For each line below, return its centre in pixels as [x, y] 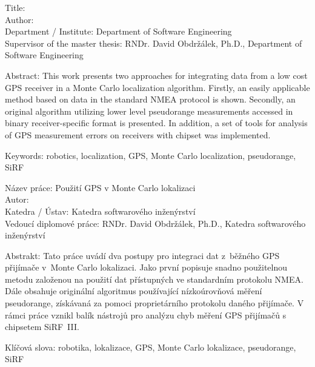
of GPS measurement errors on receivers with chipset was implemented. [138, 134]
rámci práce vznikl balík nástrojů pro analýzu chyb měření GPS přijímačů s [146, 315]
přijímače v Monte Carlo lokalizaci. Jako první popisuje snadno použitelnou [146, 267]
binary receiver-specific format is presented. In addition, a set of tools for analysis [156, 123]
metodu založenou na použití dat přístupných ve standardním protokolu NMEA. [154, 279]
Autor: [17, 199]
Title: [15, 7]
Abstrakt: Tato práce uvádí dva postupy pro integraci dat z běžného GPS [142, 255]
